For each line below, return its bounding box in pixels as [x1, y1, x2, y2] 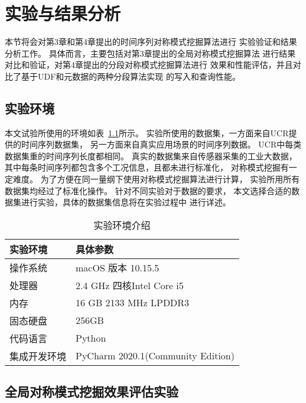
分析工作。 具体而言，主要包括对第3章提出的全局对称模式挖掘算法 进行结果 [5, 47, 296, 59]
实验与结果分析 [5, 1, 121, 25]
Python [76, 331, 106, 345]
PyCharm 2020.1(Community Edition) [76, 349, 235, 363]
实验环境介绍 [93, 218, 151, 232]
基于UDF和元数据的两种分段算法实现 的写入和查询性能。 [21, 70, 240, 82]
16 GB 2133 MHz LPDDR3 [76, 296, 190, 310]
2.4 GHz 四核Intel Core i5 [76, 278, 184, 292]
